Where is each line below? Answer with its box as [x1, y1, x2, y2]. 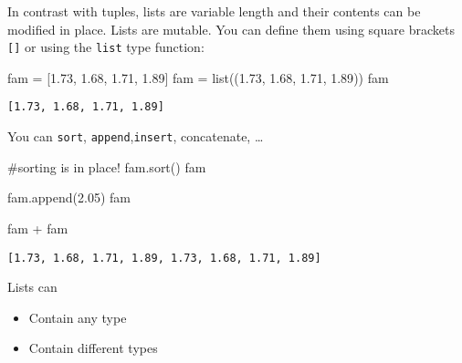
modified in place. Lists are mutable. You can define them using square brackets [7, 19, 455, 38]
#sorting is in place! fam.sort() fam [7, 157, 206, 176]
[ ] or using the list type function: [7, 37, 205, 57]
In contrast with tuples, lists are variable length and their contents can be [7, 2, 421, 20]
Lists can [7, 277, 58, 296]
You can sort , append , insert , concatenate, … [7, 127, 264, 146]
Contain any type [28, 307, 127, 327]
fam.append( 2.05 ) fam [7, 188, 131, 207]
